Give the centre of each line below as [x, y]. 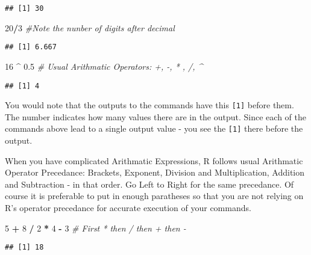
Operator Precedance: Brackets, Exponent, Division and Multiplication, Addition [155, 172]
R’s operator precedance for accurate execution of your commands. [128, 208]
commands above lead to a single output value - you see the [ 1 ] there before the [154, 128]
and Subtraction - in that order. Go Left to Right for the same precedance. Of [149, 184]
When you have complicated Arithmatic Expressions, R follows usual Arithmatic [154, 160]
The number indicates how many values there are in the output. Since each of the [155, 116]
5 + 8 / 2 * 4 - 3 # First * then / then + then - [96, 228]
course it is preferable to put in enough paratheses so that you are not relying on [154, 196]
